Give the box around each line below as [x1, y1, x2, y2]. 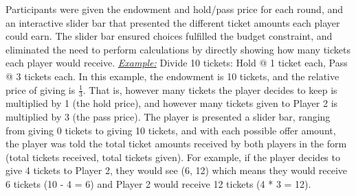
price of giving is [5, 82, 76, 97]
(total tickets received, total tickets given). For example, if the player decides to [5, 149, 340, 164]
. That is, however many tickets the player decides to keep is [82, 82, 337, 97]
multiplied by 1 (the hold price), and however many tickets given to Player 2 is [5, 96, 338, 110]
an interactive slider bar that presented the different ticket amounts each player [5, 15, 340, 29]
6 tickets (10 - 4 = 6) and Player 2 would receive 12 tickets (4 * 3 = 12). [5, 176, 311, 191]
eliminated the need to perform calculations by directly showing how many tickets [5, 42, 351, 56]
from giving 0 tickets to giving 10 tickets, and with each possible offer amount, [5, 123, 336, 137]
